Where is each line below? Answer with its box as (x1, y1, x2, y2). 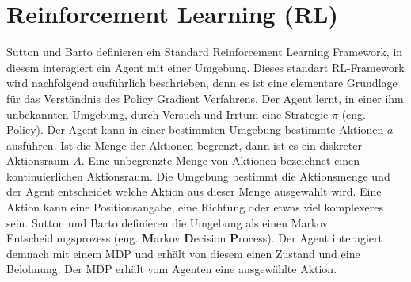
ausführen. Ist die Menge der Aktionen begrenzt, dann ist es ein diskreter (6, 136, 362, 153)
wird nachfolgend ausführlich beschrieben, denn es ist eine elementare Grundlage (6, 74, 398, 91)
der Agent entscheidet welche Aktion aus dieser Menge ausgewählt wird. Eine (6, 183, 382, 200)
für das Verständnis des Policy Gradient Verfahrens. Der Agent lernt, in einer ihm (6, 90, 404, 106)
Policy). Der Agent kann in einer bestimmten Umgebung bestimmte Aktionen (6, 121, 384, 138)
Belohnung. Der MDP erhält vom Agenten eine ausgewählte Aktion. (6, 261, 337, 277)
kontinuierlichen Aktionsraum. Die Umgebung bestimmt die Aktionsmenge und (6, 167, 390, 184)
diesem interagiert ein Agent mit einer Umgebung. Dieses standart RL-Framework (6, 59, 405, 75)
